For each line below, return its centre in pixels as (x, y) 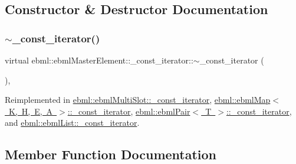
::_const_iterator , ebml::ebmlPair (129, 111)
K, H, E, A (31, 111)
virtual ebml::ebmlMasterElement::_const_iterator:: (99, 60)
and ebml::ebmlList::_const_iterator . (72, 123)
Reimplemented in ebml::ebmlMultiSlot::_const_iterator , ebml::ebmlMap (138, 100)
